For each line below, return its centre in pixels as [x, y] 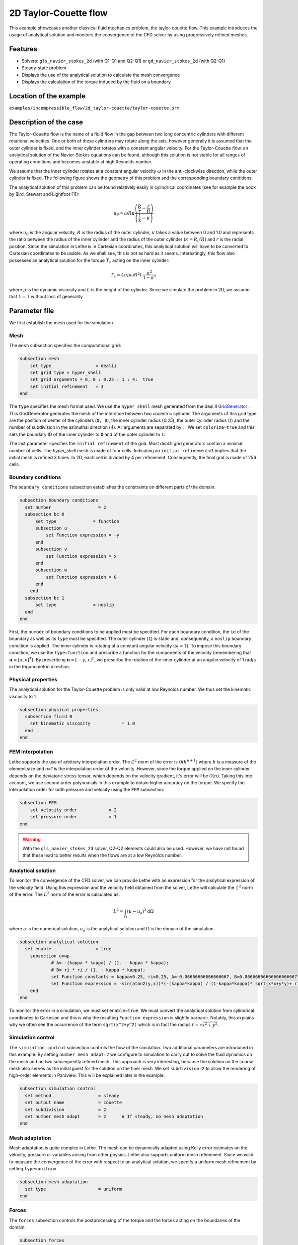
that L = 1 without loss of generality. [46, 297]
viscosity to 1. [23, 696]
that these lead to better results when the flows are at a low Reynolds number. [102, 855]
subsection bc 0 [45, 514]
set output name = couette [74, 1103]
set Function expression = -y [82, 535]
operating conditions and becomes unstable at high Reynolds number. [81, 162]
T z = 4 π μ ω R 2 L [127, 275]
